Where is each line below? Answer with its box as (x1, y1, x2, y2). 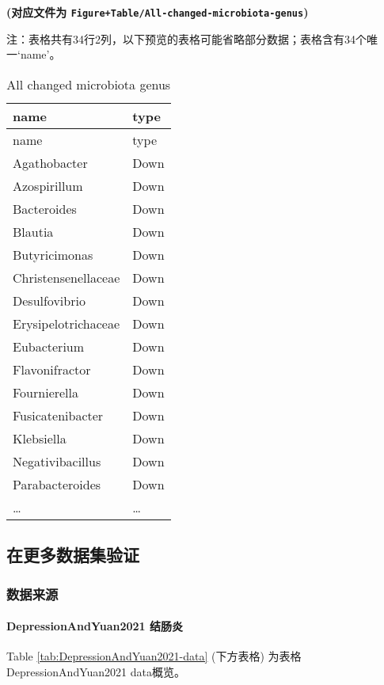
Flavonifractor (13, 360, 91, 379)
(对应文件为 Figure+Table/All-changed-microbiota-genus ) (6, 4, 309, 20)
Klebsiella (13, 428, 67, 447)
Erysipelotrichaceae (13, 314, 120, 333)
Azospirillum (13, 176, 83, 195)
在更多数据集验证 (6, 542, 139, 567)
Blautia (13, 222, 54, 241)
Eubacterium (13, 337, 85, 356)
